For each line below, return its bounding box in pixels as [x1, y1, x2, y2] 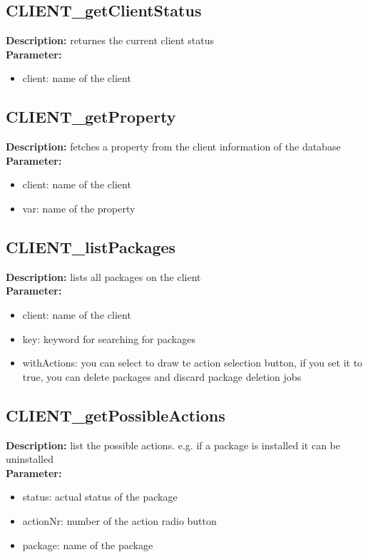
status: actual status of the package [22, 489, 178, 504]
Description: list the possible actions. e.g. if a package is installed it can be [6, 437, 340, 452]
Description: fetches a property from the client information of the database [6, 139, 341, 154]
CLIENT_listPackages [6, 235, 176, 257]
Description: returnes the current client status [6, 33, 214, 48]
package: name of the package [22, 537, 153, 552]
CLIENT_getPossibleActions [6, 404, 225, 426]
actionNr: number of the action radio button [22, 513, 217, 528]
